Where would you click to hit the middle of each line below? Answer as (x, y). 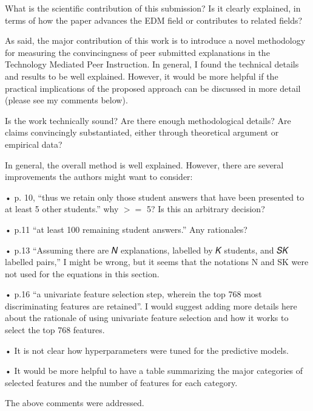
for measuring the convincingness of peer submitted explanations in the (137, 52)
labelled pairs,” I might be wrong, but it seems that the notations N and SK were (157, 262)
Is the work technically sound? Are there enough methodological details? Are (148, 120)
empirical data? (34, 144)
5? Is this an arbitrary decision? (206, 209)
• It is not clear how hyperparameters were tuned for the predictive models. (147, 350)
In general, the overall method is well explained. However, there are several (144, 164)
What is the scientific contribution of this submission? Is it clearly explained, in (153, 8)
